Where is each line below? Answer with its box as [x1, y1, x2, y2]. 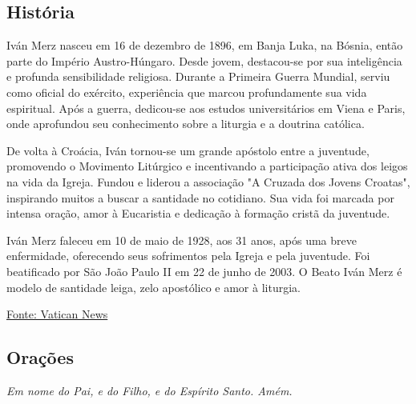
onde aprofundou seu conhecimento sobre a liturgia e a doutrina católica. [6, 115, 365, 132]
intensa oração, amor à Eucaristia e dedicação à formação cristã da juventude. [6, 205, 390, 222]
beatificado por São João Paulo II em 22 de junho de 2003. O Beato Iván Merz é [6, 262, 402, 279]
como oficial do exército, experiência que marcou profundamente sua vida [6, 83, 367, 100]
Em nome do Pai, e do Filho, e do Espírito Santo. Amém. [6, 382, 293, 398]
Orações [6, 345, 74, 370]
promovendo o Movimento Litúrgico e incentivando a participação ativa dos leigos [6, 158, 408, 174]
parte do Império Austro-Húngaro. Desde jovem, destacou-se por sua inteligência [6, 52, 402, 69]
